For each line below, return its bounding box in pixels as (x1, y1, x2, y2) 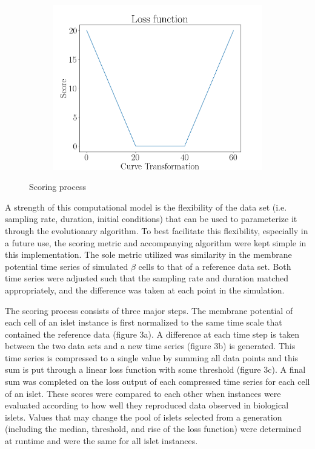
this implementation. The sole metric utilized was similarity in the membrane (5, 248, 292, 261)
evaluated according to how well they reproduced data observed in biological (5, 399, 289, 411)
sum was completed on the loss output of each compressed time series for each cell (5, 375, 310, 388)
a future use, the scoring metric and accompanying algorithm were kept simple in (5, 236, 307, 249)
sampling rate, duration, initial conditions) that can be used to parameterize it (5, 212, 297, 225)
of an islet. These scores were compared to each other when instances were (5, 387, 281, 399)
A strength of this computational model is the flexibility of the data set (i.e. (5, 200, 287, 213)
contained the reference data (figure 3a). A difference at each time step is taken (5, 327, 299, 340)
